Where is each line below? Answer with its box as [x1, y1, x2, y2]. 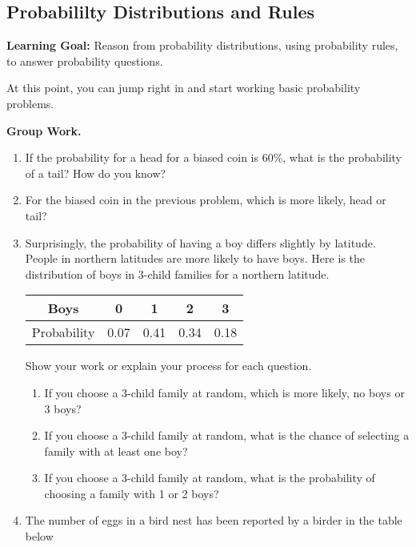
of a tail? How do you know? [25, 164, 166, 181]
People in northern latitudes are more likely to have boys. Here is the [25, 250, 365, 267]
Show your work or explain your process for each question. [25, 357, 312, 374]
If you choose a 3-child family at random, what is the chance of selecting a [44, 427, 410, 444]
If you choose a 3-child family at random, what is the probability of [44, 469, 375, 486]
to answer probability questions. [6, 52, 163, 69]
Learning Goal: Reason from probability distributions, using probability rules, [6, 37, 398, 54]
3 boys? [44, 400, 82, 416]
